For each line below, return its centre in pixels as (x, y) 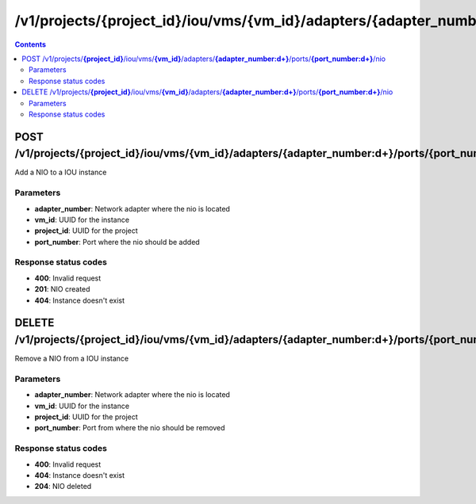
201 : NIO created (62, 289)
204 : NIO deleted (63, 487)
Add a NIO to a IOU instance (61, 172)
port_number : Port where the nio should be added (117, 242)
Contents (31, 44)
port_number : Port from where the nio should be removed (130, 428)
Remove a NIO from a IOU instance (72, 359)
